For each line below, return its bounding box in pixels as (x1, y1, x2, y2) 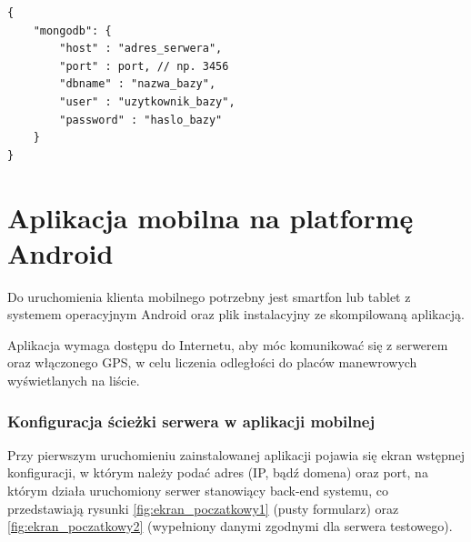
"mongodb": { (33, 24, 112, 37)
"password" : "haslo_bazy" (59, 113, 223, 126)
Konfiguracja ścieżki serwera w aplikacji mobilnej (7, 409, 376, 432)
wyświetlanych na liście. (7, 371, 140, 390)
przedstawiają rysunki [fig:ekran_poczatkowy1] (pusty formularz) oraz (7, 498, 399, 517)
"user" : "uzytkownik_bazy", (59, 95, 235, 108)
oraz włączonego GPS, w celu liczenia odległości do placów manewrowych (7, 353, 417, 372)
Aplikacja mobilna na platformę (7, 198, 414, 236)
